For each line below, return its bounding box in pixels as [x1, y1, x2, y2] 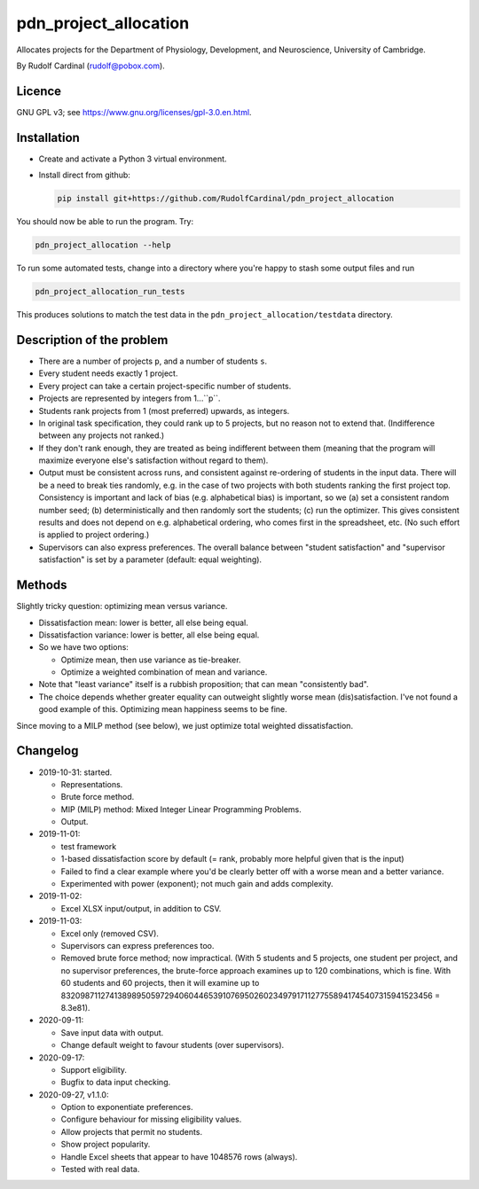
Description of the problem [16, 332, 169, 348]
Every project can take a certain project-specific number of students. [38, 380, 292, 391]
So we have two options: [38, 642, 129, 653]
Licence [16, 83, 62, 98]
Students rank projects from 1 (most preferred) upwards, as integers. [38, 405, 290, 416]
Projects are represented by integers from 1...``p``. [38, 393, 221, 403]
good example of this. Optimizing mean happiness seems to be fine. [38, 704, 287, 715]
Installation [16, 129, 80, 145]
